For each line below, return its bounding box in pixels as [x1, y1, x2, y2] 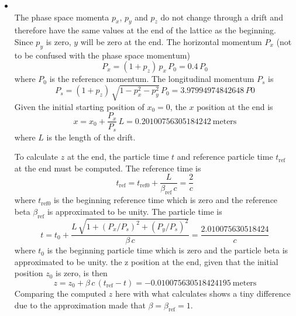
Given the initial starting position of [14, 100, 144, 112]
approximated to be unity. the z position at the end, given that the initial [14, 255, 278, 267]
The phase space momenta [14, 11, 109, 23]
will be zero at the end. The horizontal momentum [80, 35, 262, 47]
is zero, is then [56, 267, 108, 279]
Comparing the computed [14, 287, 106, 300]
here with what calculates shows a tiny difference [115, 287, 291, 300]
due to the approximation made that [14, 298, 146, 311]
